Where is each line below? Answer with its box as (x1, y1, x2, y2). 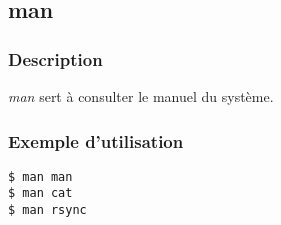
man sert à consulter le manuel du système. (8, 86, 274, 106)
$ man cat (8, 186, 73, 201)
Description (8, 46, 103, 71)
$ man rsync (8, 203, 87, 218)
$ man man (8, 169, 73, 184)
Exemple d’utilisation (8, 128, 184, 153)
